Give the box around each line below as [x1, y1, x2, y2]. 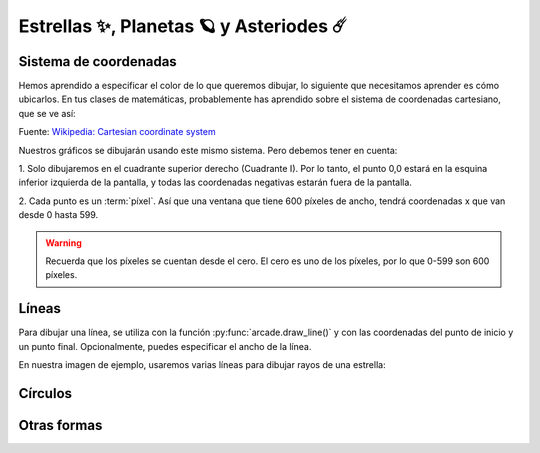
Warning [45, 236, 82, 249]
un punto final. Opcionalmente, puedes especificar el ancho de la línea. [18, 340, 312, 352]
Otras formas [18, 416, 103, 434]
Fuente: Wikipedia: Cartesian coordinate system [18, 126, 216, 138]
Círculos [18, 385, 73, 402]
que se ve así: [18, 107, 76, 119]
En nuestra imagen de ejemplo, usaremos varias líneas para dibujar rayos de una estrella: [18, 359, 386, 371]
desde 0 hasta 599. [18, 209, 99, 221]
